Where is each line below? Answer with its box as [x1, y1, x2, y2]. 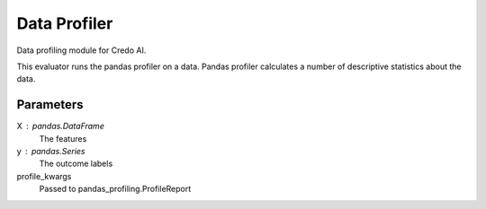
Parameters [16, 97, 84, 112]
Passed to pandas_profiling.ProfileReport [39, 184, 192, 195]
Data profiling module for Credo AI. [16, 45, 147, 56]
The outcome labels [39, 158, 113, 170]
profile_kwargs [16, 170, 72, 181]
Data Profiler [16, 13, 113, 33]
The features [39, 133, 87, 144]
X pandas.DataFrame [16, 121, 105, 132]
